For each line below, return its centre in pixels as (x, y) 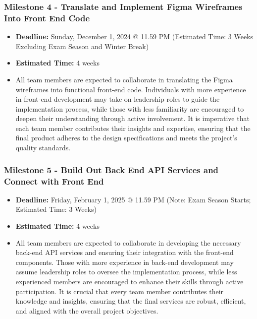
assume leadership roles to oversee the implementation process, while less (126, 272)
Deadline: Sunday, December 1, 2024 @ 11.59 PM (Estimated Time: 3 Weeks (134, 36)
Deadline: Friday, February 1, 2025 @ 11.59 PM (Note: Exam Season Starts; (133, 199)
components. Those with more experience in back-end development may (125, 262)
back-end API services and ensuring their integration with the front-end (125, 252)
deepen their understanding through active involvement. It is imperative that (132, 118)
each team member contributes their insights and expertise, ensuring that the (133, 128)
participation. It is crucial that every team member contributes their (120, 291)
